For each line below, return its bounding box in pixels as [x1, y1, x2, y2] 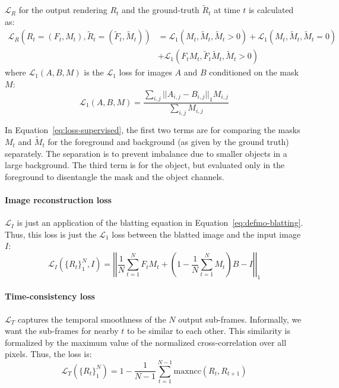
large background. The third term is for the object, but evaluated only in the [5, 159, 285, 171]
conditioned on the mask [209, 66, 299, 78]
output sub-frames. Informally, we [178, 313, 302, 325]
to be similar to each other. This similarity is [126, 324, 290, 337]
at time [214, 4, 240, 16]
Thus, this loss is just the [5, 228, 97, 240]
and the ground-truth [122, 4, 199, 16]
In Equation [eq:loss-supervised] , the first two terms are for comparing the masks [5, 124, 300, 136]
